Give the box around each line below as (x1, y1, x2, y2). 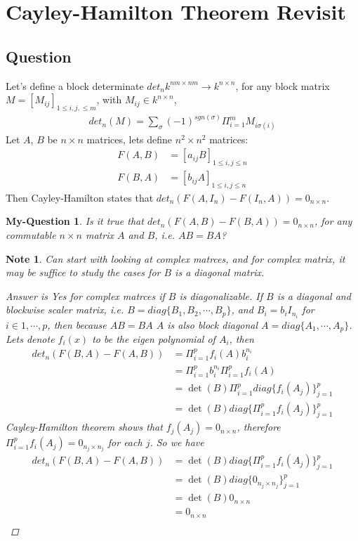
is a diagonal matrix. (175, 265, 265, 280)
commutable (6, 228, 56, 242)
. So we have (150, 435, 204, 450)
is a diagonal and (277, 288, 351, 303)
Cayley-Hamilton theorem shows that (6, 419, 163, 434)
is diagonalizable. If (179, 288, 263, 303)
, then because (47, 317, 107, 332)
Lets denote (6, 331, 55, 346)
